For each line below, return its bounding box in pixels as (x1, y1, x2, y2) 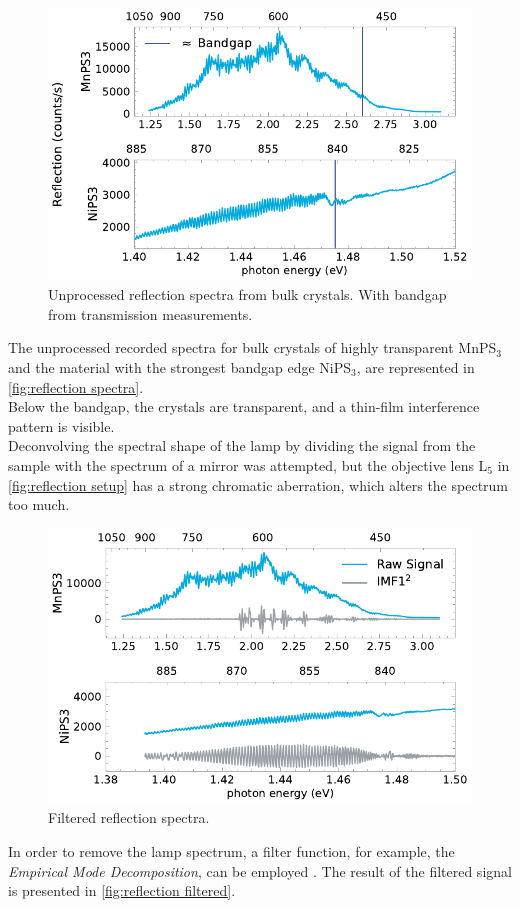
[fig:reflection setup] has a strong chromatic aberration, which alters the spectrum (8, 474, 509, 495)
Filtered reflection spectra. (48, 807, 210, 828)
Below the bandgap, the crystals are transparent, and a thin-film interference (8, 396, 480, 417)
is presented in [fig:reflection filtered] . (8, 880, 236, 901)
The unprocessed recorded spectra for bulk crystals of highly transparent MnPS (8, 337, 497, 358)
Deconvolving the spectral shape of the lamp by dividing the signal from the (8, 435, 476, 456)
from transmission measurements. (48, 303, 253, 324)
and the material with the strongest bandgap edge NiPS (8, 356, 352, 377)
